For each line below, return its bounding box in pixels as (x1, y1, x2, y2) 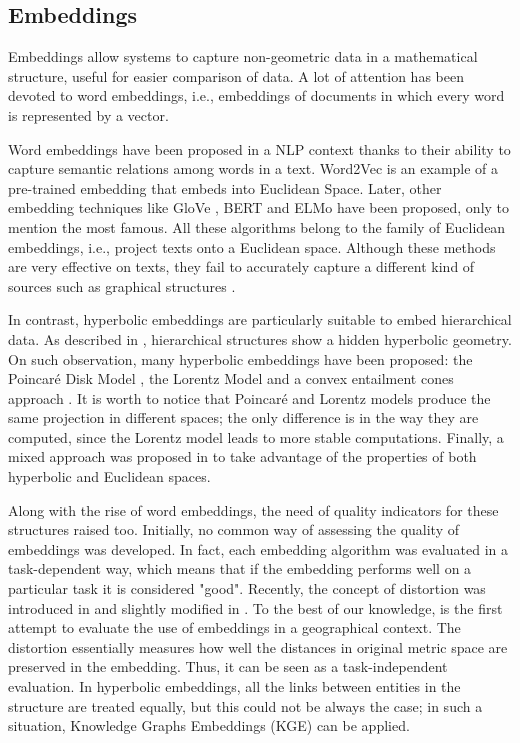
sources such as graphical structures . (8, 275, 236, 296)
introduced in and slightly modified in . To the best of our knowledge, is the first (8, 597, 503, 618)
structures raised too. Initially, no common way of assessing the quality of (8, 519, 459, 540)
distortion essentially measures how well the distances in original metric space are (8, 636, 508, 657)
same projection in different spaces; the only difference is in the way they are (8, 407, 479, 428)
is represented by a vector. (8, 104, 169, 125)
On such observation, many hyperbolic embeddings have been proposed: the (8, 348, 473, 369)
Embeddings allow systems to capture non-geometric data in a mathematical (8, 46, 478, 67)
